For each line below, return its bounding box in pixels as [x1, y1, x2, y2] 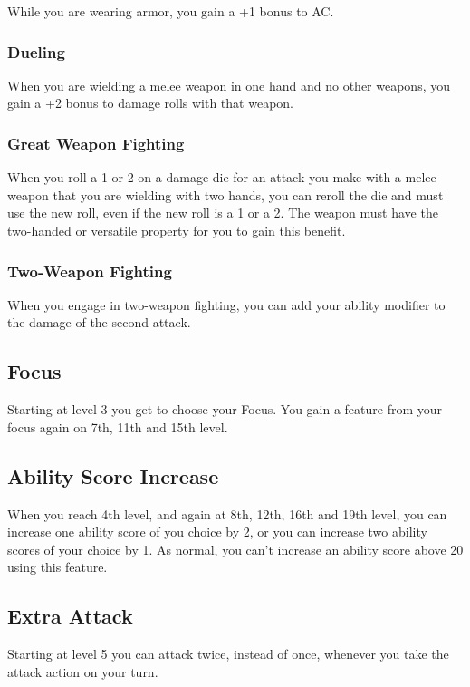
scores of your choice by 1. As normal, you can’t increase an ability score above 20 [7, 539, 464, 558]
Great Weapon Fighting [7, 131, 185, 154]
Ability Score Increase [7, 461, 219, 489]
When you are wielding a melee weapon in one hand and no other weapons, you [7, 75, 450, 94]
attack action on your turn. [7, 662, 158, 681]
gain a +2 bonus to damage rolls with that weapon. [7, 93, 293, 112]
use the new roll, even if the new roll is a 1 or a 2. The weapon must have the [7, 203, 438, 222]
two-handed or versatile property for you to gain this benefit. [7, 221, 346, 239]
